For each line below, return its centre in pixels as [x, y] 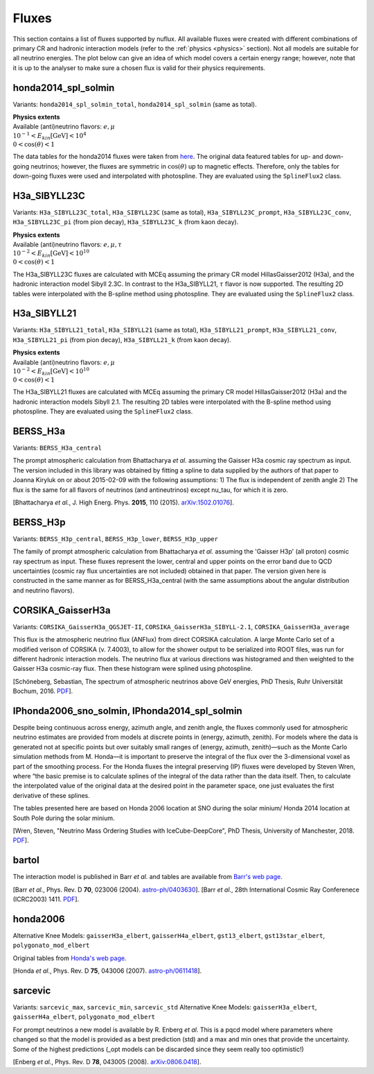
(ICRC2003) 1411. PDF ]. [46, 899]
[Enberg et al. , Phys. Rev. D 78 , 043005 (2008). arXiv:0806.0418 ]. [107, 1062]
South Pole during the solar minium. [64, 818]
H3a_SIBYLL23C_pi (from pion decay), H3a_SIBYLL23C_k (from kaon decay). [126, 222]
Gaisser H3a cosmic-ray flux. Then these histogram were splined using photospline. [133, 669]
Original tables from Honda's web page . [70, 958]
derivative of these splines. [51, 795]
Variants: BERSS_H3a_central [57, 448]
